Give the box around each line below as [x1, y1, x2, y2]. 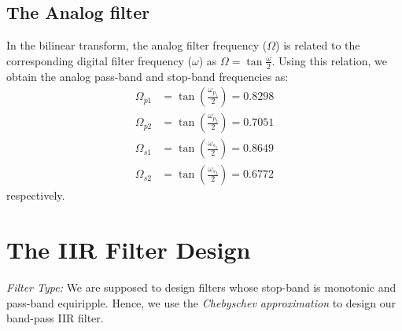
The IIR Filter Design [6, 234, 251, 266]
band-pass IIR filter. [6, 310, 104, 326]
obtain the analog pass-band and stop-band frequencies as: [6, 68, 289, 84]
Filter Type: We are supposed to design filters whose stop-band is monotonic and [6, 279, 396, 296]
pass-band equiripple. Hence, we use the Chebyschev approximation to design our [6, 294, 396, 311]
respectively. [6, 187, 65, 204]
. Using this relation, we [271, 52, 387, 68]
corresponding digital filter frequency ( [6, 52, 192, 68]
